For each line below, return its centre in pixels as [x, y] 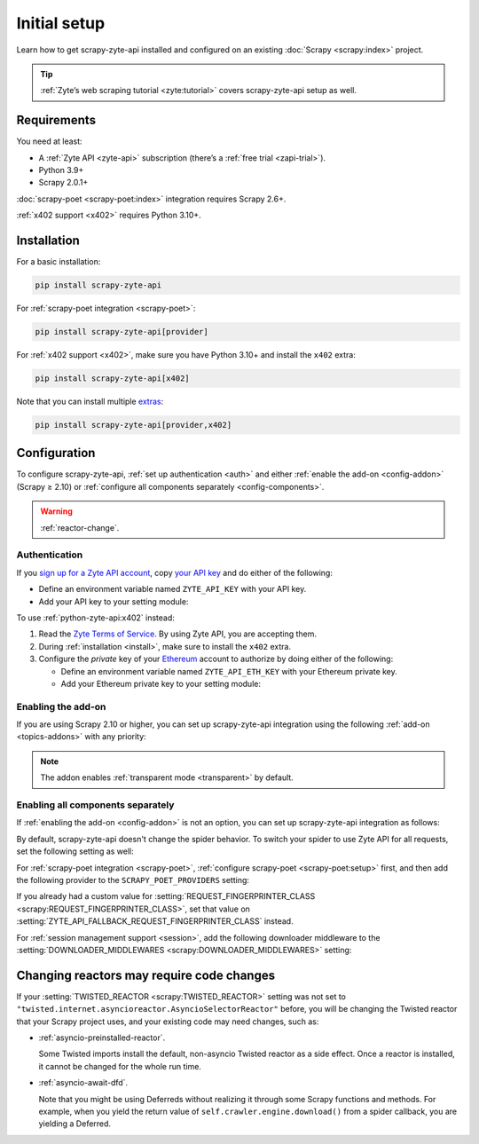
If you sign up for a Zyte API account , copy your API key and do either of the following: [174, 572]
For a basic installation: [59, 262]
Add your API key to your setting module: [114, 601]
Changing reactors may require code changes [145, 975]
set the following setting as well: [75, 851]
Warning [56, 511]
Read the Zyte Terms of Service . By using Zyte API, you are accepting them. [178, 634]
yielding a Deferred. [75, 1124]
